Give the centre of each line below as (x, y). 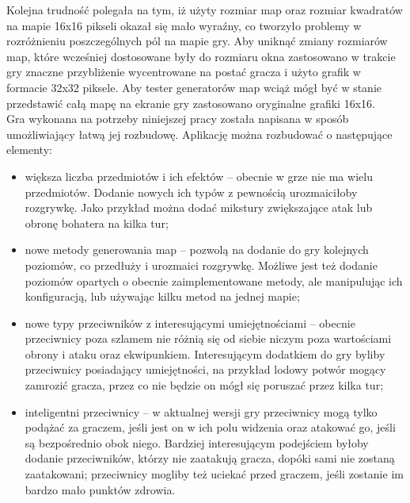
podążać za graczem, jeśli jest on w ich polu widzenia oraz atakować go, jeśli (210, 427)
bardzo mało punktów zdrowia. (100, 489)
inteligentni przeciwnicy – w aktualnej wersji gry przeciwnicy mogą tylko (201, 411)
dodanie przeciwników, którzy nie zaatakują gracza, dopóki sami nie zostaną (210, 458)
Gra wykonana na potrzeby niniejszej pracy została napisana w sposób (178, 119)
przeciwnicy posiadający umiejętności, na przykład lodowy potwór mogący (205, 369)
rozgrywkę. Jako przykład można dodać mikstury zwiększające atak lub (199, 207)
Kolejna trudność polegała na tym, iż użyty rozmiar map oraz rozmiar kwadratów (205, 10)
